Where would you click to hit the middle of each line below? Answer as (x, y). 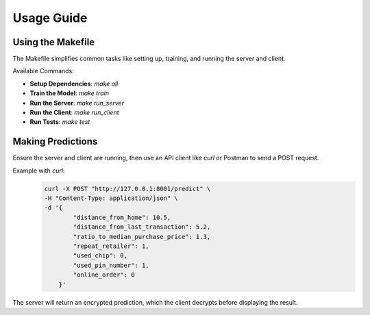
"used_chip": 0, (100, 256)
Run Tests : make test (60, 122)
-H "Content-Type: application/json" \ (111, 198)
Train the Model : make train (70, 93)
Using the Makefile (54, 42)
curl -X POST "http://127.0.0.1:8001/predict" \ (127, 189)
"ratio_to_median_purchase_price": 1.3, (142, 237)
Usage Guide (50, 18)
